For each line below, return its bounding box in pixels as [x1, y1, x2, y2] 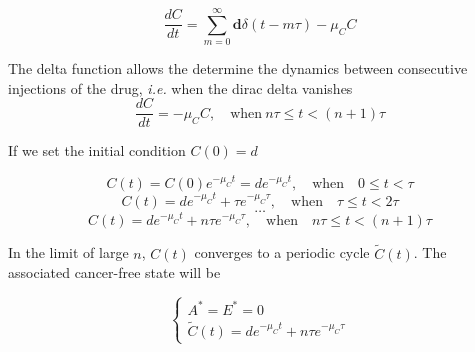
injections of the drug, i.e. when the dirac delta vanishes [8, 77, 353, 98]
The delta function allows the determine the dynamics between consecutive [8, 58, 468, 79]
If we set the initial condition [8, 140, 186, 161]
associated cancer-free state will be [8, 262, 221, 283]
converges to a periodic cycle [194, 242, 370, 263]
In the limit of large [8, 242, 129, 263]
